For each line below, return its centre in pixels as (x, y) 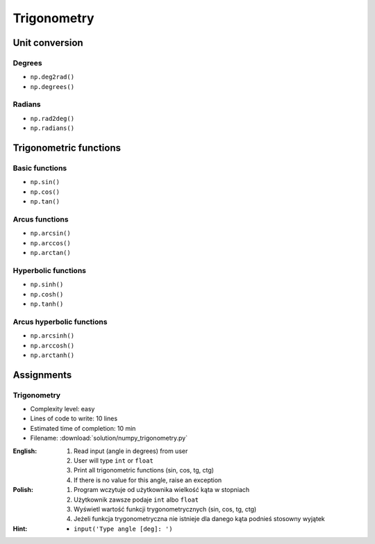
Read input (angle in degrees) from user (131, 451)
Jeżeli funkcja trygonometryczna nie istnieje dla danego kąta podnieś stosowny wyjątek (200, 519)
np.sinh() (47, 285)
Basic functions (40, 168)
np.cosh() (47, 294)
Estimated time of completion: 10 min (83, 428)
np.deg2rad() (52, 77)
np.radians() (52, 128)
